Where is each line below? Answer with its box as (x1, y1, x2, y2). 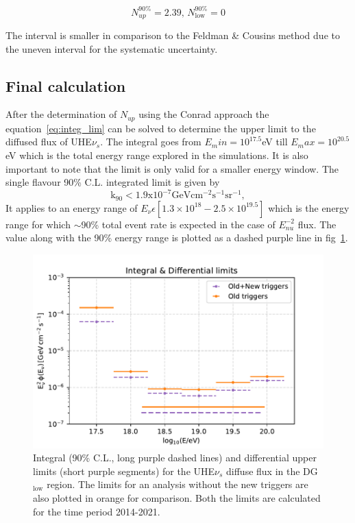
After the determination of (5, 107, 117, 121)
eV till (262, 134, 288, 149)
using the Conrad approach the (138, 107, 269, 121)
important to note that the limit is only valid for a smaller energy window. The (5, 161, 339, 175)
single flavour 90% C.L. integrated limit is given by (5, 175, 220, 189)
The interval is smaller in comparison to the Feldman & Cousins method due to (5, 27, 340, 42)
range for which (5, 217, 71, 231)
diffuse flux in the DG (226, 463, 318, 478)
